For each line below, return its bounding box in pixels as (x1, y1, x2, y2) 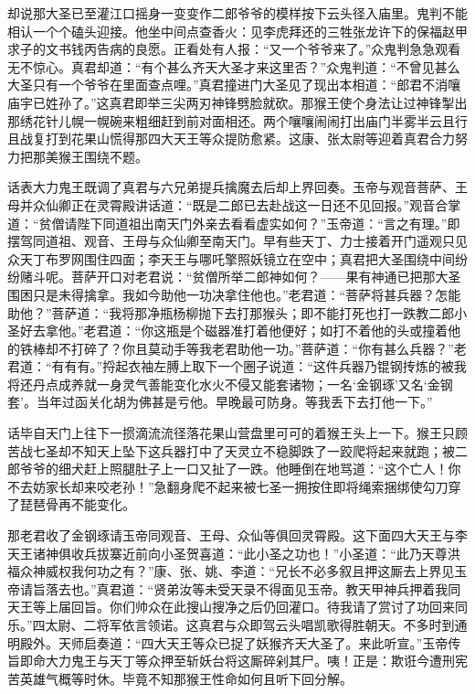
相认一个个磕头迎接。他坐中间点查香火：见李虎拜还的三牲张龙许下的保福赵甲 (7, 21, 468, 40)
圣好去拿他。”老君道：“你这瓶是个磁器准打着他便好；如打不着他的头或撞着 (7, 321, 449, 340)
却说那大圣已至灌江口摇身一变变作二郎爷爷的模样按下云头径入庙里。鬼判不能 (7, 4, 468, 22)
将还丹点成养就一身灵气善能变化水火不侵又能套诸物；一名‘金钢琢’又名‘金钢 (7, 374, 453, 393)
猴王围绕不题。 (58, 146, 148, 165)
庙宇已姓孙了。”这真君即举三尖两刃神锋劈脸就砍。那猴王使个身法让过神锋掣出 (7, 92, 468, 112)
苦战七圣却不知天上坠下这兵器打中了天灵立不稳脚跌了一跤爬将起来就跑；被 (7, 441, 455, 460)
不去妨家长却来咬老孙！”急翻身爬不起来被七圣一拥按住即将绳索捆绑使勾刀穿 (7, 476, 461, 496)
